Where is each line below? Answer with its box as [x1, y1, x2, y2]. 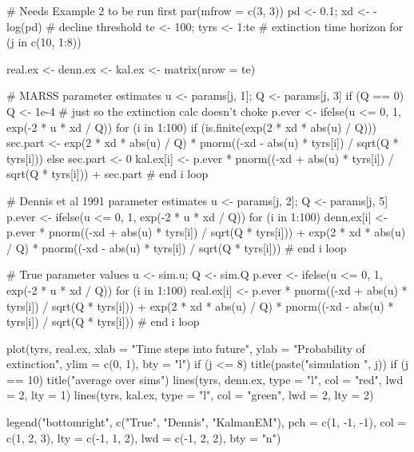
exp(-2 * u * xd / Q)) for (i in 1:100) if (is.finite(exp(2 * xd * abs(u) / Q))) [6, 118, 376, 135]
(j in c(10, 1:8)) [6, 34, 82, 50]
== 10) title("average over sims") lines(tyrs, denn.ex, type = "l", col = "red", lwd [6, 371, 404, 387]
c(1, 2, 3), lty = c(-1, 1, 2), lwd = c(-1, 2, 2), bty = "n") [6, 429, 281, 446]
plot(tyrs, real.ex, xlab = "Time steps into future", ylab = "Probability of [6, 339, 365, 356]
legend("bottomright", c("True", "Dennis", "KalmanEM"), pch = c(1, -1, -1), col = [6, 414, 407, 430]
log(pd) [6, 18, 42, 34]
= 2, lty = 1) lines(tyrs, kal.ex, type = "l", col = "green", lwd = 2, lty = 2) [6, 387, 374, 403]
